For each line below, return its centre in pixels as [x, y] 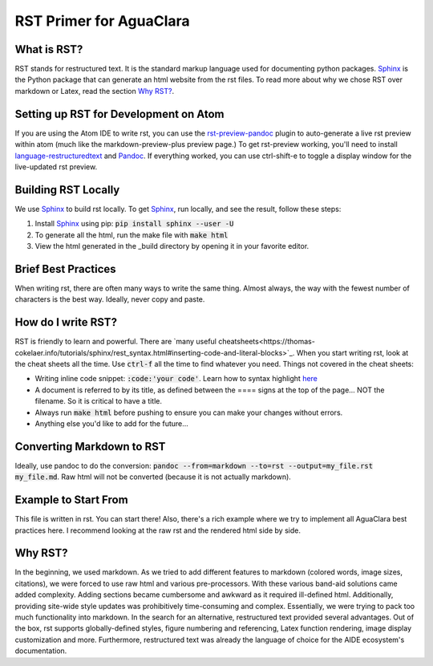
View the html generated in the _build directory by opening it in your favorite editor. [172, 246]
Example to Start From [71, 500]
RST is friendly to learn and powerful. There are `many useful [115, 342]
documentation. [41, 651]
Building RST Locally [67, 190]
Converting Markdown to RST [90, 447]
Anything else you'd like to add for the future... [111, 423]
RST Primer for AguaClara [102, 21]
